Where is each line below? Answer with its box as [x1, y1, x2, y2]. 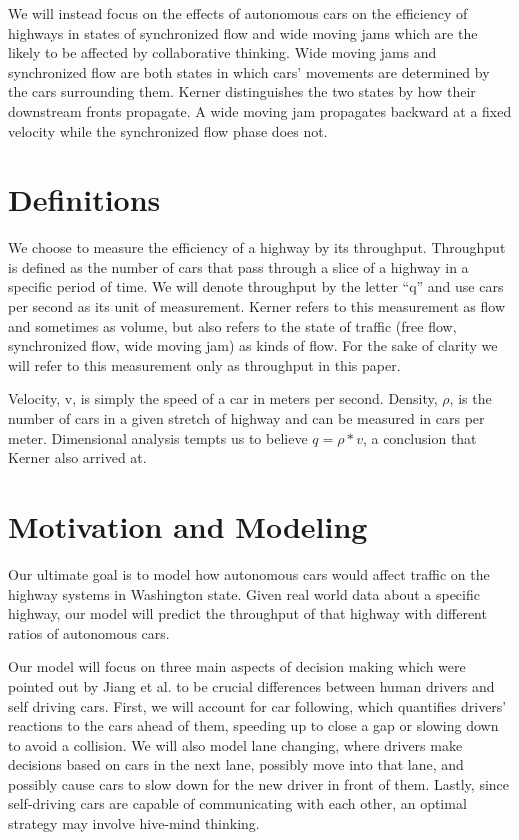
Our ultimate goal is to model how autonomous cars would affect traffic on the [8, 563, 490, 584]
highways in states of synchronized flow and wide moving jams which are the [8, 22, 478, 43]
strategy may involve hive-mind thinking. [8, 813, 260, 834]
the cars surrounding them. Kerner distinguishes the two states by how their [8, 81, 476, 102]
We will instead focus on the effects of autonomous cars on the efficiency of [8, 3, 468, 23]
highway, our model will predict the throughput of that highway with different [8, 603, 487, 624]
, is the [449, 388, 492, 409]
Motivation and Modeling [8, 506, 368, 546]
